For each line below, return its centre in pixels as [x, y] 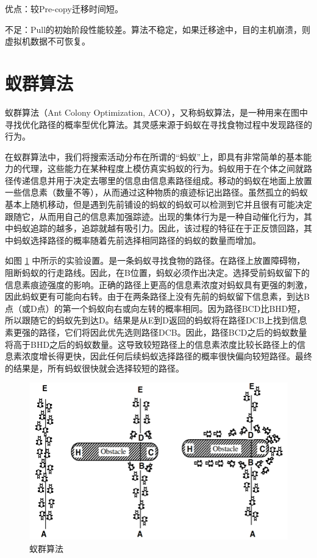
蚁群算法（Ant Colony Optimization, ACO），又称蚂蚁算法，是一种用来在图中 [157, 112]
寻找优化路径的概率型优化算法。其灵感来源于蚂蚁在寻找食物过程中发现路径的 [158, 124]
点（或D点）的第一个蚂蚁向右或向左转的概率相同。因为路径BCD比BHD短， [155, 308]
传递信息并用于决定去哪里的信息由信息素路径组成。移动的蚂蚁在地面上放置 [162, 180]
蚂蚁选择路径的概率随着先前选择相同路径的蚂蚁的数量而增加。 [137, 240]
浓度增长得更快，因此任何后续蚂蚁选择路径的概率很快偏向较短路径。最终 [167, 356]
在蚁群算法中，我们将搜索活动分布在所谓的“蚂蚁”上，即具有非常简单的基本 [154, 156]
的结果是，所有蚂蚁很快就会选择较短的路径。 [94, 368]
